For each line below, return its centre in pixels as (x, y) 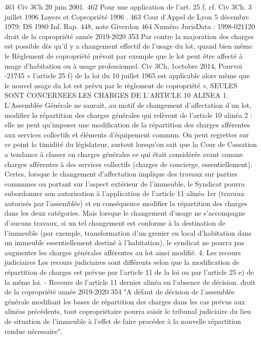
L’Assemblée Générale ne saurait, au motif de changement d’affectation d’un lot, (128, 105)
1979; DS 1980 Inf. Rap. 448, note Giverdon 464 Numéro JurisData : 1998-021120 (130, 26)
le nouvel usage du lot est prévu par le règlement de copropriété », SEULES (121, 85)
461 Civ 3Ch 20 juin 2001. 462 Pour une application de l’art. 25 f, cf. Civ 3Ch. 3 (128, 7)
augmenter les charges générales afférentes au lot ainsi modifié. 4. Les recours (123, 252)
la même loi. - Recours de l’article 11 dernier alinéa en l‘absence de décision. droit (130, 282)
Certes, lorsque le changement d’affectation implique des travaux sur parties (121, 174)
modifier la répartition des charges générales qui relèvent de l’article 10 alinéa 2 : (128, 115)
